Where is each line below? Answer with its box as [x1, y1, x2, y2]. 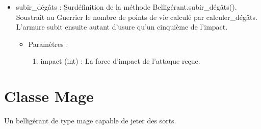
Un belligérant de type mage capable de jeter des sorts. [4, 115, 176, 126]
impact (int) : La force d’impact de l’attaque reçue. [40, 56, 200, 66]
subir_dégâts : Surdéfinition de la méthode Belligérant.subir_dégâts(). [16, 2, 237, 12]
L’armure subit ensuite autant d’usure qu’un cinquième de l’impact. [16, 21, 228, 32]
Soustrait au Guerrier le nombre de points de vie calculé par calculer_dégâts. [16, 11, 257, 22]
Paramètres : [28, 38, 68, 49]
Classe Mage [4, 86, 94, 107]
